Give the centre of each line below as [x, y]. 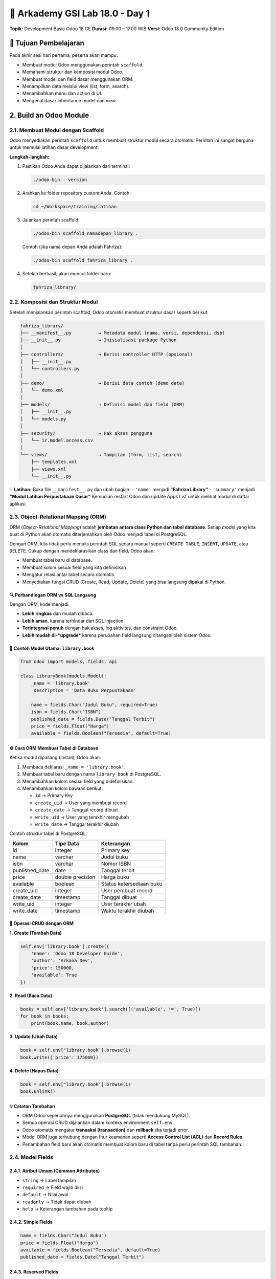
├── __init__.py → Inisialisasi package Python [98, 340]
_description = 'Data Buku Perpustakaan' [84, 690]
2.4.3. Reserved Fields [34, 1272]
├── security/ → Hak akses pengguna [86, 433]
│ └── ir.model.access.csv [57, 440]
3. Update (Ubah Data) [34, 1037]
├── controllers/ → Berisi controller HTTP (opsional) [107, 355]
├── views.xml [49, 469]
